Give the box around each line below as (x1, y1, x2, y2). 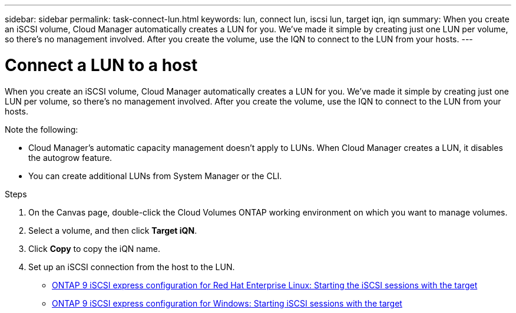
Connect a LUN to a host (5, 55, 198, 75)
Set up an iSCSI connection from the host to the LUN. (28, 261, 235, 272)
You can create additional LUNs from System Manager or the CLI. (28, 170, 282, 181)
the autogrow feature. (28, 152, 113, 163)
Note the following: (5, 124, 78, 134)
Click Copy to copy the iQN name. (28, 243, 160, 254)
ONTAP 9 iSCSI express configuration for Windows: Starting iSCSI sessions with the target (52, 298, 402, 308)
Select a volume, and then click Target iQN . (28, 225, 197, 235)
